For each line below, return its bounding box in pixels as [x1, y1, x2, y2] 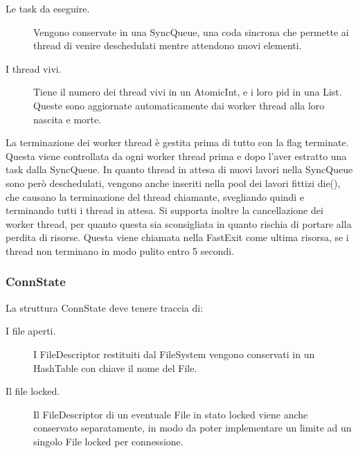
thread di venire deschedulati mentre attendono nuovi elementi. [33, 38, 302, 53]
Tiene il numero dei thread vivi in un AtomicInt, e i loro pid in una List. [33, 85, 342, 99]
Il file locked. [6, 384, 60, 398]
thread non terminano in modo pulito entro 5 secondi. [6, 243, 235, 258]
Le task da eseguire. [6, 1, 90, 15]
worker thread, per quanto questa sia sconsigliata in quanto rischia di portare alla [6, 216, 352, 231]
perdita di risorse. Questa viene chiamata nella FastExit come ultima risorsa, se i [6, 230, 349, 245]
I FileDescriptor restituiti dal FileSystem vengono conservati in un [33, 346, 315, 361]
